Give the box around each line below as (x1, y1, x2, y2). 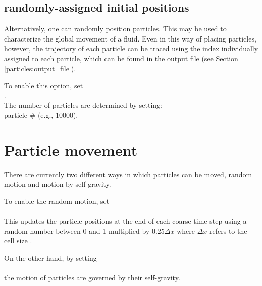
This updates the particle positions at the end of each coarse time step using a (4, 216, 247, 226)
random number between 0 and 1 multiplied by (4, 225, 150, 236)
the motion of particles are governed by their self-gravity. (4, 272, 180, 283)
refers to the (209, 225, 247, 236)
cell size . (4, 235, 32, 246)
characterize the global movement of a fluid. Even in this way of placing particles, (4, 33, 256, 44)
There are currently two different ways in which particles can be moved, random (4, 169, 252, 179)
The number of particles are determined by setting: (4, 100, 162, 110)
